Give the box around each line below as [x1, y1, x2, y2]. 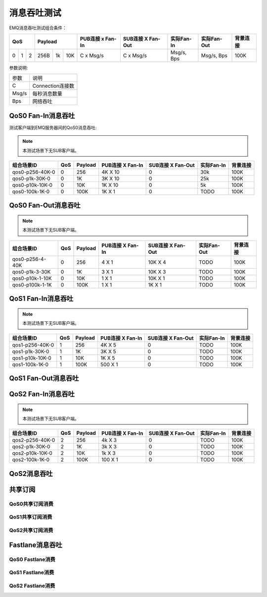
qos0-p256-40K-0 [12, 169, 55, 176]
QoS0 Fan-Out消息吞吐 [9, 201, 81, 210]
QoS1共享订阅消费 [9, 514, 52, 521]
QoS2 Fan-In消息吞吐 [9, 390, 75, 399]
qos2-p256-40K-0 [12, 437, 55, 444]
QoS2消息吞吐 [9, 469, 53, 478]
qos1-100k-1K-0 [12, 361, 49, 368]
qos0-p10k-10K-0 [12, 181, 53, 188]
